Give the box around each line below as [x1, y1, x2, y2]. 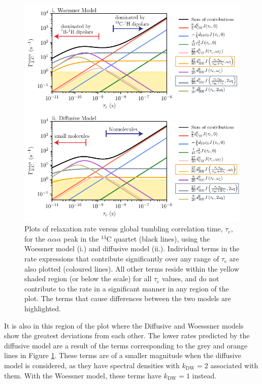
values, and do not [161, 273, 219, 284]
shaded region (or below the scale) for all [24, 273, 152, 284]
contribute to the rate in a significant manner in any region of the [24, 283, 229, 293]
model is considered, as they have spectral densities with [4, 360, 180, 370]
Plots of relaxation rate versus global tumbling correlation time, [24, 223, 223, 234]
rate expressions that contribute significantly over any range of [24, 253, 219, 263]
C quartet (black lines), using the [106, 233, 210, 244]
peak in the [63, 233, 99, 244]
